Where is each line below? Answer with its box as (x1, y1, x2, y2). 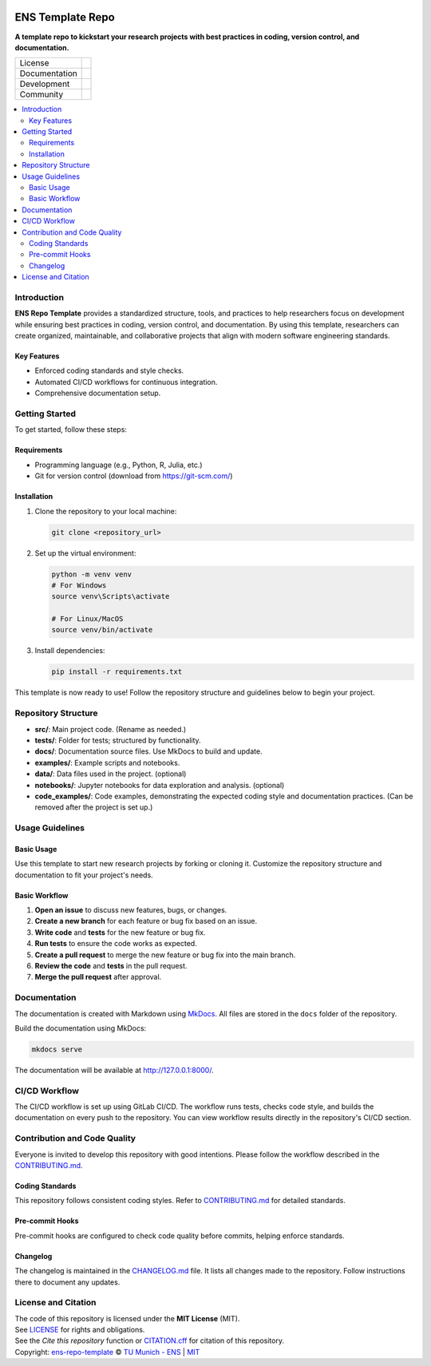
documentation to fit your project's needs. (14, 870, 153, 880)
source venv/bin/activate (51, 625, 153, 635)
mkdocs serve (31, 1044, 83, 1054)
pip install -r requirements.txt (51, 667, 183, 676)
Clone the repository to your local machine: (34, 506, 177, 516)
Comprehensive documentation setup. (34, 388, 161, 398)
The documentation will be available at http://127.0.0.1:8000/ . (14, 1065, 215, 1075)
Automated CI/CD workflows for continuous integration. (34, 377, 218, 386)
